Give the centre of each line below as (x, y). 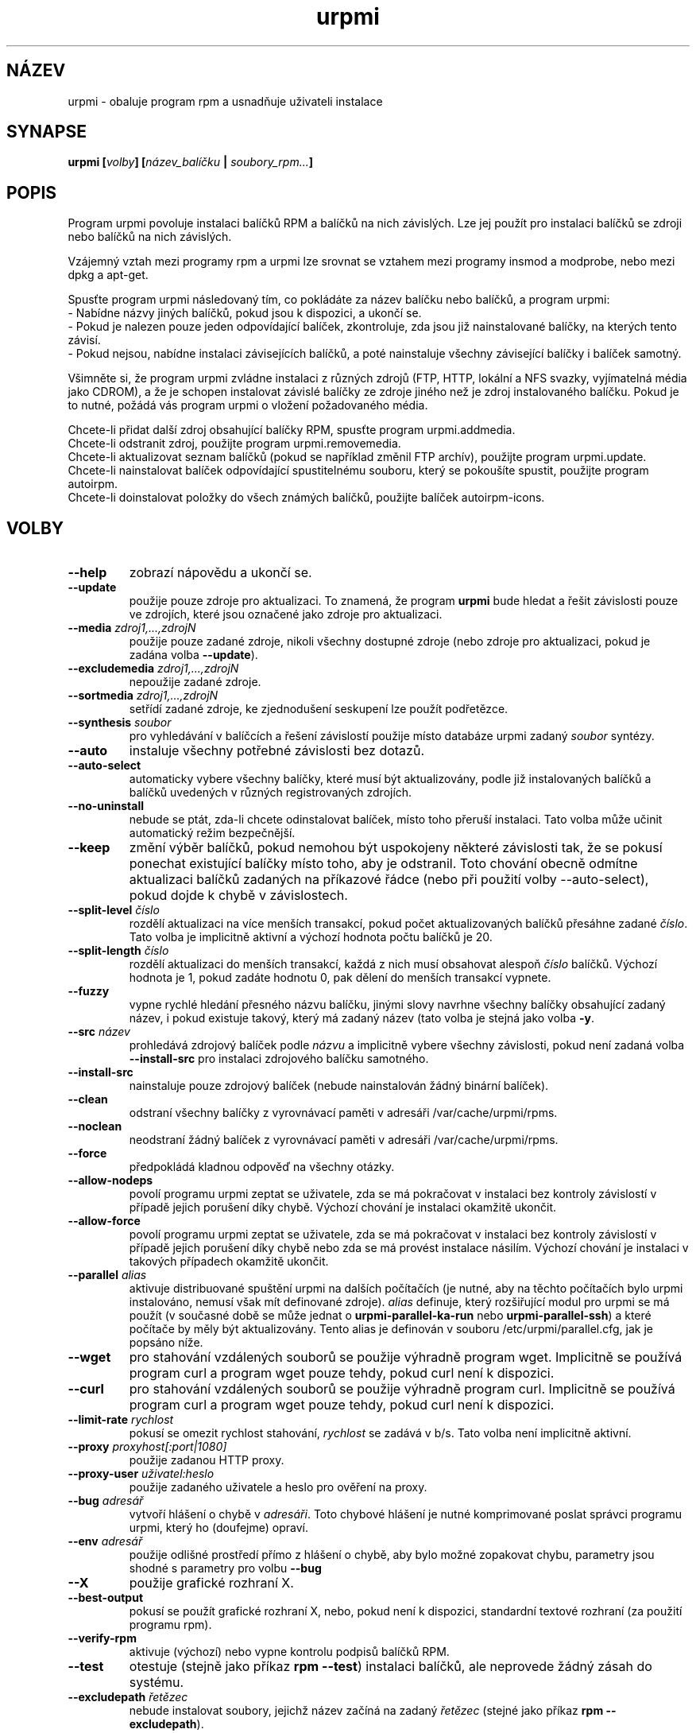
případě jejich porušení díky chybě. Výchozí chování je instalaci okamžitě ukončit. (343, 1208)
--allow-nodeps (110, 1181)
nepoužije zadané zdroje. (195, 682)
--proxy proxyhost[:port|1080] (147, 1447)
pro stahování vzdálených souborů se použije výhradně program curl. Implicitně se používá (402, 1389)
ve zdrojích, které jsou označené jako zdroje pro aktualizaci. (286, 614)
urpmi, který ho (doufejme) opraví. (218, 1528)
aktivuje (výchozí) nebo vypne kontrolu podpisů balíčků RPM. (289, 1652)
